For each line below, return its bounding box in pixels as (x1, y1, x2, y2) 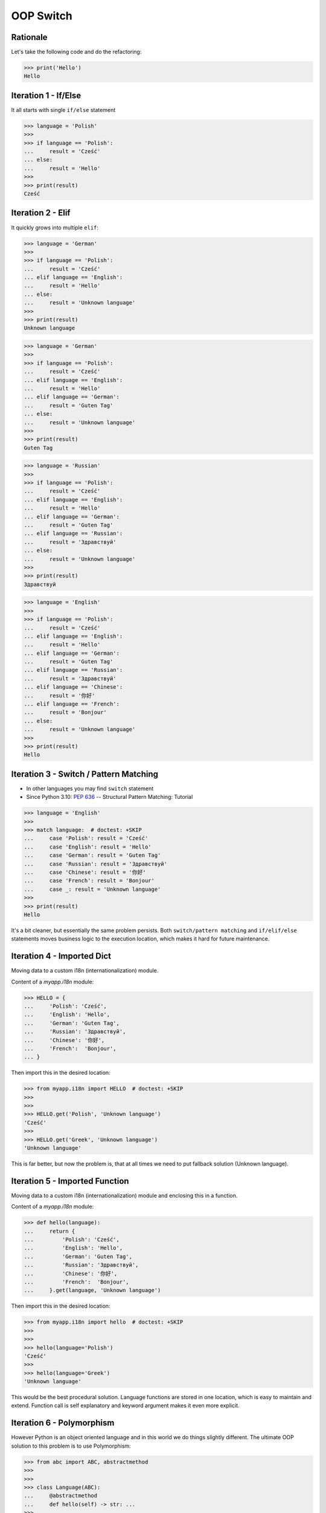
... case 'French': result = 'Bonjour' (24, 878, 155, 884)
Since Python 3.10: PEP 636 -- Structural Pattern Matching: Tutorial (26, 793, 193, 801)
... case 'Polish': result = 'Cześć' (24, 835, 149, 842)
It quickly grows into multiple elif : (11, 224, 99, 231)
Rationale (11, 32, 48, 42)
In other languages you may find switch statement (26, 784, 154, 792)
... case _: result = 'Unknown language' (24, 885, 161, 893)
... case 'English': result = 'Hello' (24, 843, 152, 850)
